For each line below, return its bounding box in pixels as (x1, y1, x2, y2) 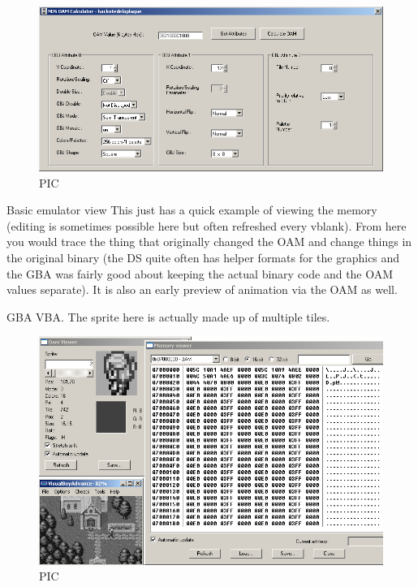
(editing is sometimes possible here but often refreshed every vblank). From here (6, 217, 407, 234)
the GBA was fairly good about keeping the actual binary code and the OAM (6, 265, 394, 282)
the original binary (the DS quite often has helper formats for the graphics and (6, 248, 400, 265)
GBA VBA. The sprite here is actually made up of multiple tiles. (6, 308, 330, 325)
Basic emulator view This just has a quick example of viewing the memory (6, 201, 377, 218)
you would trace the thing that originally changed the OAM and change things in (6, 233, 412, 250)
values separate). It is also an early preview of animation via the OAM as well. (6, 281, 398, 298)
